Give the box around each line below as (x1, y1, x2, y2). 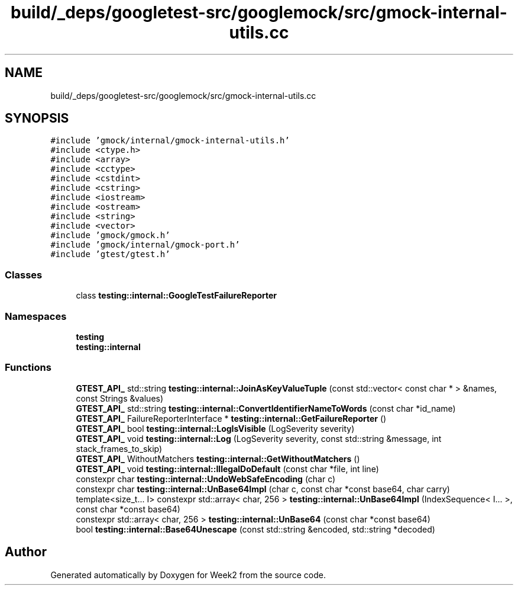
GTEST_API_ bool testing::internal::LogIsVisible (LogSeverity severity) (76, 423, 355, 434)
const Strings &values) (76, 393, 164, 403)
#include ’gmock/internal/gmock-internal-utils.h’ (50, 136, 290, 146)
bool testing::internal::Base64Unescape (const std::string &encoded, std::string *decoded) (76, 524, 435, 534)
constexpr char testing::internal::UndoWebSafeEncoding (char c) (76, 473, 336, 484)
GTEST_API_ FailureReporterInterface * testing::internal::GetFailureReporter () (76, 413, 387, 424)
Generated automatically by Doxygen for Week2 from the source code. (50, 569, 326, 580)
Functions (5, 361, 51, 374)
